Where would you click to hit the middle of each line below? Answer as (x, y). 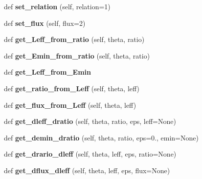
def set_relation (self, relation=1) (57, 6)
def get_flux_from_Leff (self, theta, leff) (70, 105)
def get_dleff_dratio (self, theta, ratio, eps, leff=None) (90, 121)
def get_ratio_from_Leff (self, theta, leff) (72, 88)
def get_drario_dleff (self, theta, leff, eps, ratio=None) (90, 154)
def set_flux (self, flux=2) (45, 23)
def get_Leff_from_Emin (48, 72)
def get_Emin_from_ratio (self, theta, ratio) (77, 55)
